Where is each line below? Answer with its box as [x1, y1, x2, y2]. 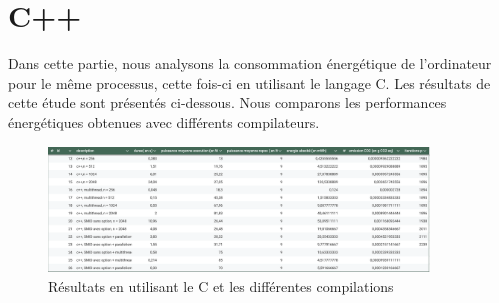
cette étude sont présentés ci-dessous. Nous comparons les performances [8, 92, 447, 113]
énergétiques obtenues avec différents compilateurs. [8, 111, 320, 132]
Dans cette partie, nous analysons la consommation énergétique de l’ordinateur [8, 53, 492, 74]
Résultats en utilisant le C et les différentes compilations [48, 276, 394, 297]
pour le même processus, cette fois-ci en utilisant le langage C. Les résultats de [8, 72, 491, 93]
